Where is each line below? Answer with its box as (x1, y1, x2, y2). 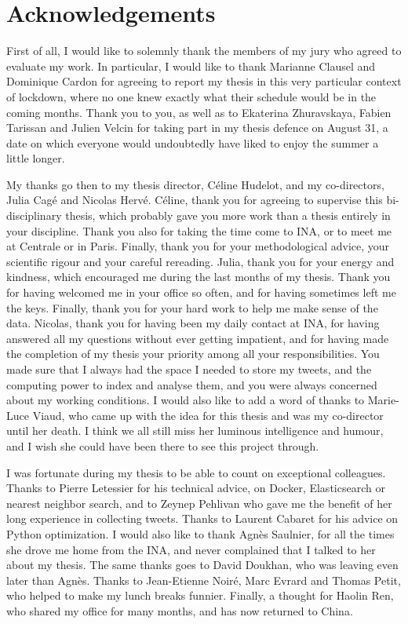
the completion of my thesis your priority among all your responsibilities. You (6, 345, 380, 362)
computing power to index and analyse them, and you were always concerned (6, 376, 377, 392)
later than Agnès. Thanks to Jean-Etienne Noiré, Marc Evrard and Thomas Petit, (6, 571, 401, 588)
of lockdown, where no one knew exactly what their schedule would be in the (6, 88, 377, 104)
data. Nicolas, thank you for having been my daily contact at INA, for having (6, 315, 380, 331)
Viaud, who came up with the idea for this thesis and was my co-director (32, 407, 384, 423)
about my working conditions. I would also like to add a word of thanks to (6, 392, 365, 408)
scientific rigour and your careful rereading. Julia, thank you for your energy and (6, 253, 395, 269)
